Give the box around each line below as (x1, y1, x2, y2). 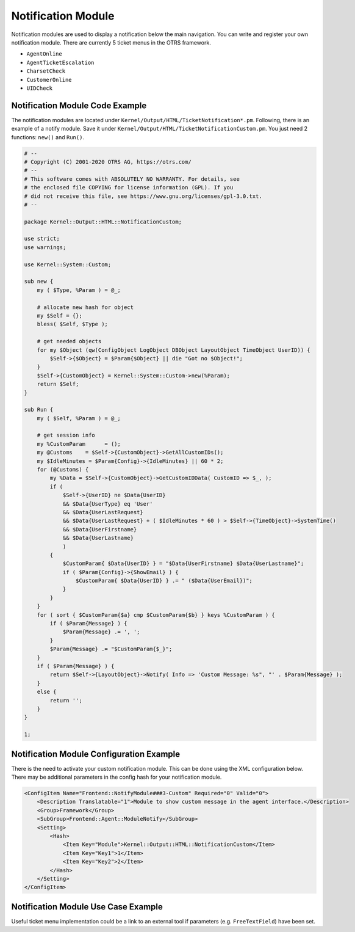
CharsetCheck (26, 68, 66, 75)
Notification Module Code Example (11, 100, 147, 111)
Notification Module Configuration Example (11, 749, 180, 759)
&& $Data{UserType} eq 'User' (62, 500, 153, 507)
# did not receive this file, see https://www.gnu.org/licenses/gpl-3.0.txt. (24, 192, 262, 200)
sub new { (24, 278, 54, 285)
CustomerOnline (26, 76, 73, 83)
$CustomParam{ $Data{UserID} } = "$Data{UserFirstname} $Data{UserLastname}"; (62, 560, 304, 567)
